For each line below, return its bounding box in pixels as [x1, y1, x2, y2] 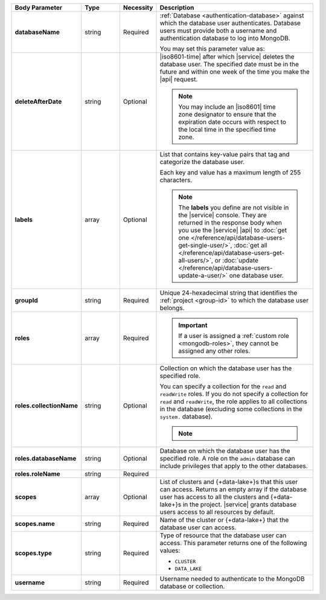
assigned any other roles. [178, 347, 251, 355]
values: [159, 546, 181, 555]
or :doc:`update [214, 257, 259, 264]
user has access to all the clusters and [159, 493, 269, 501]
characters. [159, 176, 193, 184]
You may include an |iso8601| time [178, 103, 276, 111]
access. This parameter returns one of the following [159, 539, 307, 547]
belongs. [159, 304, 185, 312]
